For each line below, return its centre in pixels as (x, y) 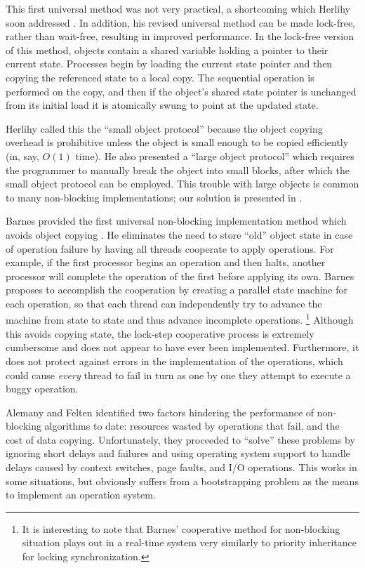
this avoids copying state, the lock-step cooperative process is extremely (160, 333)
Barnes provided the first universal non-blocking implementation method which (176, 221)
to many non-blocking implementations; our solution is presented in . (154, 197)
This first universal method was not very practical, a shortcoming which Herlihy (178, 8)
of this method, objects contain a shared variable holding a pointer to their (167, 49)
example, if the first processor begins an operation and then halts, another (166, 262)
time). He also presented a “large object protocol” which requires (215, 156)
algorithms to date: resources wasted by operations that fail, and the (192, 426)
